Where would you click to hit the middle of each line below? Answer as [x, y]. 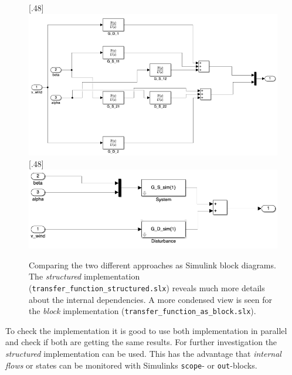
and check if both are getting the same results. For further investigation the [141, 342]
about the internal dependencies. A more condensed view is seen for [150, 299]
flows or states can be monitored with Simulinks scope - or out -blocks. [131, 365]
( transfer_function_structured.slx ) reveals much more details [147, 287]
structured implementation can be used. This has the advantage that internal [143, 354]
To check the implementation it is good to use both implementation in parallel [146, 330]
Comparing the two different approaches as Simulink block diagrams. [152, 265]
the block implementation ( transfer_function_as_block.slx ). [142, 311]
